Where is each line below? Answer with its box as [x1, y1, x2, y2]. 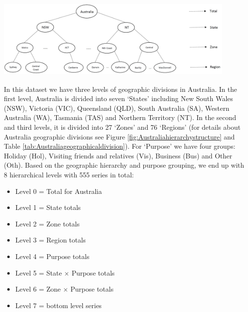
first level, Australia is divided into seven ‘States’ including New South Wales [4, 93, 233, 104]
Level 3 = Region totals [15, 235, 86, 245]
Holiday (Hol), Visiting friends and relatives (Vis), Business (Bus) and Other [4, 150, 232, 160]
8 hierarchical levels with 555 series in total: [4, 169, 134, 179]
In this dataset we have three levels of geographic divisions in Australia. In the [4, 84, 237, 94]
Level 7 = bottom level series [15, 300, 102, 310]
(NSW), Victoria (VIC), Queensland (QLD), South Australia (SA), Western [4, 103, 230, 113]
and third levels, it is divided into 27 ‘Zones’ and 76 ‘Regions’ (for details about [4, 121, 241, 132]
